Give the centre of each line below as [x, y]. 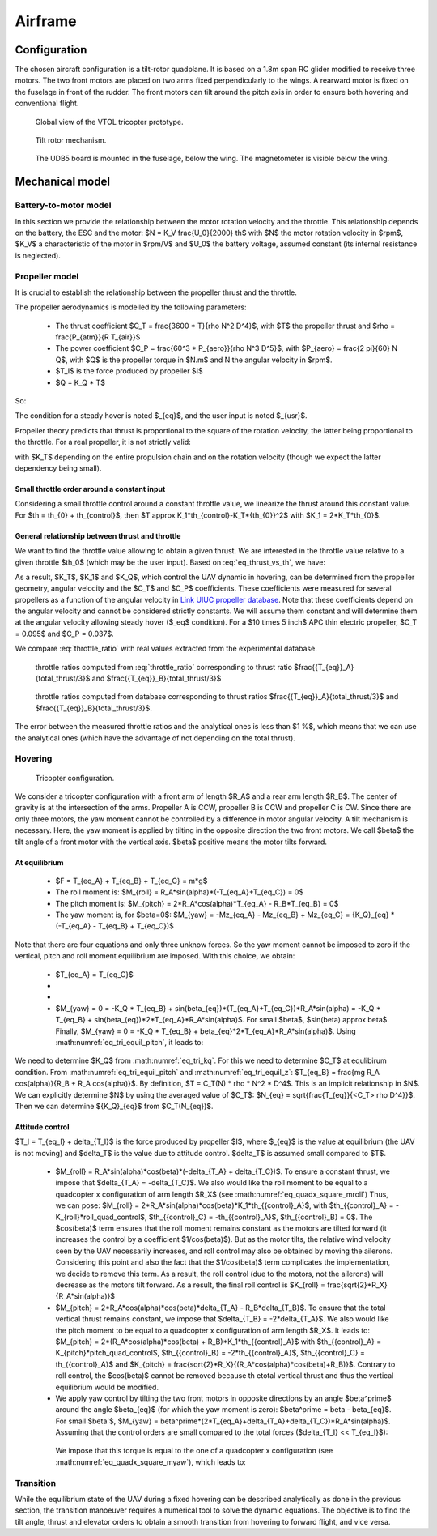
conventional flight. [47, 103]
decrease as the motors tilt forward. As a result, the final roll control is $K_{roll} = [190, 1285]
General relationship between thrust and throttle [98, 535]
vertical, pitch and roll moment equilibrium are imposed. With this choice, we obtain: [155, 956]
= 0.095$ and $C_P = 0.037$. [64, 634]
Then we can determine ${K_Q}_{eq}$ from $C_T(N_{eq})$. [114, 1106]
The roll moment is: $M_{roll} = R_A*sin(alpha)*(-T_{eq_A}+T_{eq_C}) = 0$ [179, 892]
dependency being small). [58, 468]
